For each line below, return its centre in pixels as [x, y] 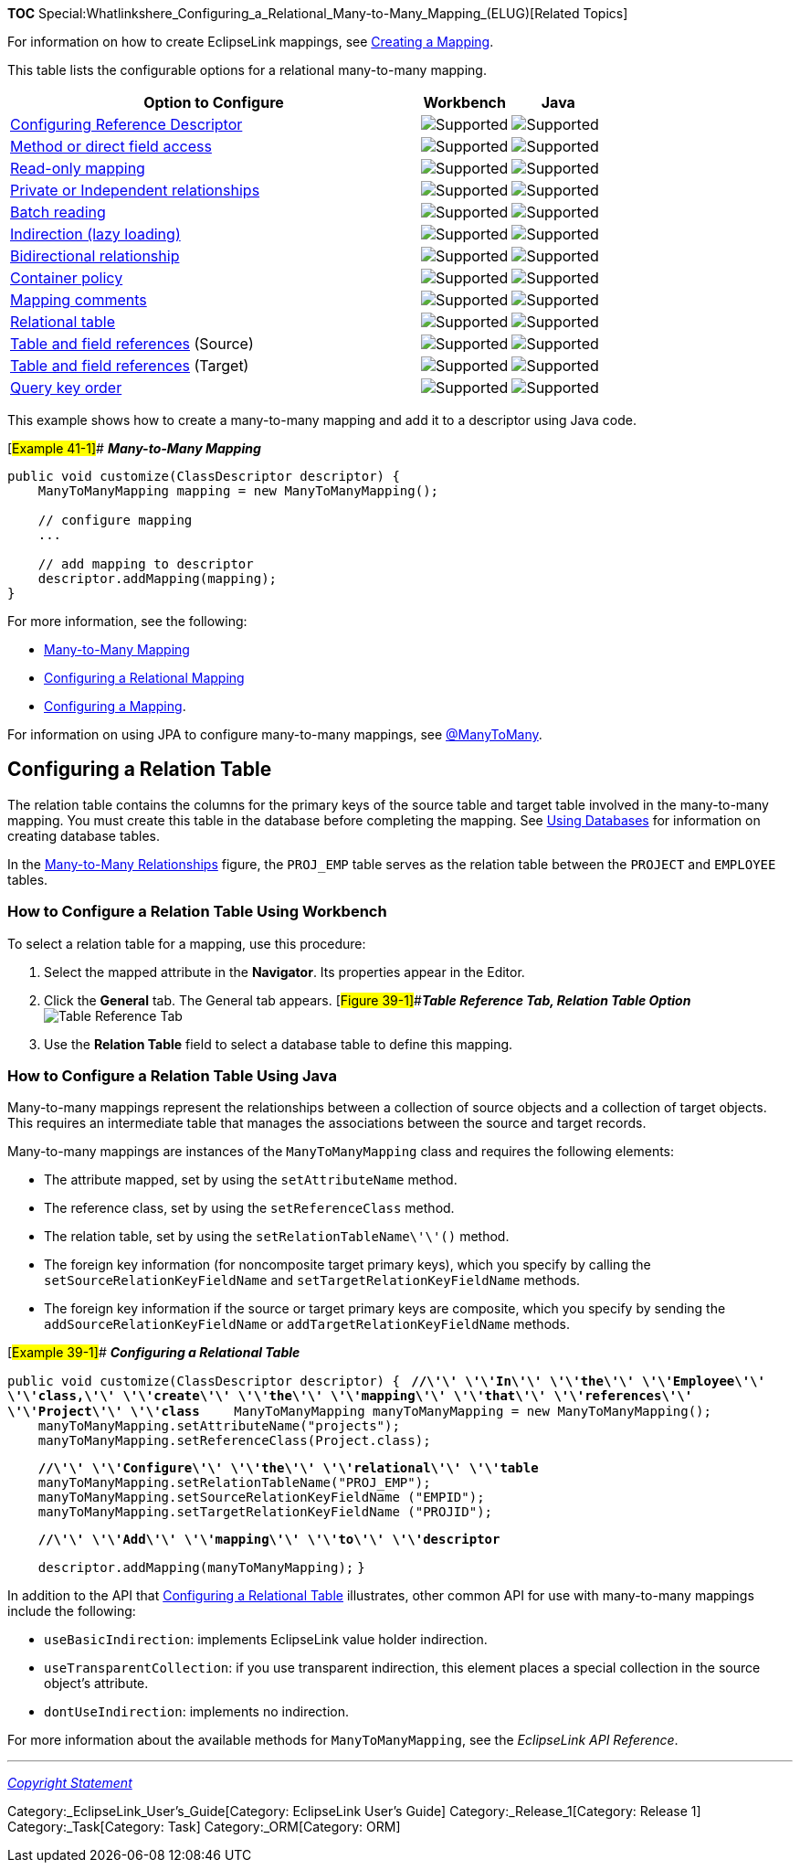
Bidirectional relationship [95, 256]
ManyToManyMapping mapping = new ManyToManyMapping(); [238, 491]
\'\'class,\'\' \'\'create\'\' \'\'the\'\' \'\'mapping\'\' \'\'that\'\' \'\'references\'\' [350, 1396]
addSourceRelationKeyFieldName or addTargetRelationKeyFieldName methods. [307, 1324]
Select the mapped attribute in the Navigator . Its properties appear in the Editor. [284, 972]
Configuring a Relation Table [140, 770]
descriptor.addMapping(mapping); [158, 579]
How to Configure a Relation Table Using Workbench [197, 912]
